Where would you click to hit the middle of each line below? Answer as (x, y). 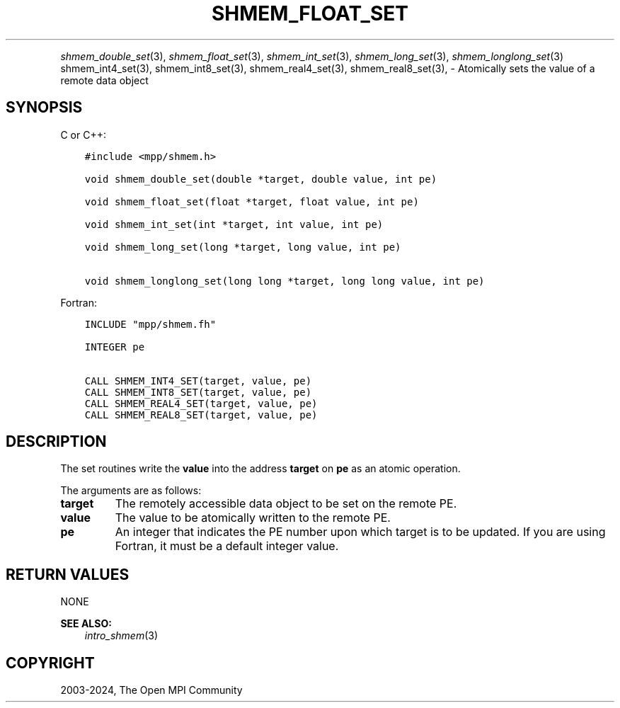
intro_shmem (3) (121, 636)
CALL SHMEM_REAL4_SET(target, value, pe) (201, 403)
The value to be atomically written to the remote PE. (253, 518)
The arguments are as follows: (131, 491)
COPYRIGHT (50, 663)
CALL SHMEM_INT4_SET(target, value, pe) (198, 381)
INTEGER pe (115, 347)
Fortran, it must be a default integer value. (227, 546)
